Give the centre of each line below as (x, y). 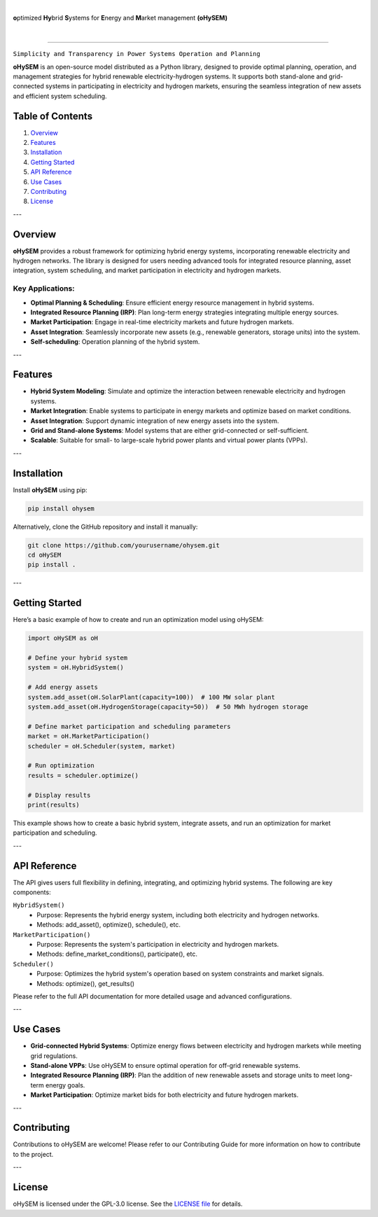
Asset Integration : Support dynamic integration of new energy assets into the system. (155, 421)
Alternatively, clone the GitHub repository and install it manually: (105, 527)
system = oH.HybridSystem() (76, 668)
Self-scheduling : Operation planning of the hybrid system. (115, 342)
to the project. (33, 1154)
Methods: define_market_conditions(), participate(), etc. (117, 954)
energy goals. (65, 1085)
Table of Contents (53, 116)
